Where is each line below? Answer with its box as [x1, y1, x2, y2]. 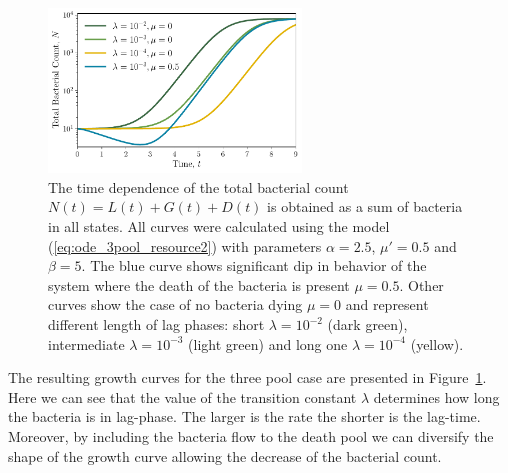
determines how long [373, 386, 500, 407]
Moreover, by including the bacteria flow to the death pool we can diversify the [8, 425, 494, 446]
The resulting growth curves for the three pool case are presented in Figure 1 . [8, 367, 487, 388]
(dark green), [327, 314, 408, 334]
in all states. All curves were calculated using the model [48, 216, 390, 237]
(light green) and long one [188, 333, 348, 354]
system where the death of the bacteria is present [48, 274, 350, 295]
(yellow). [410, 333, 464, 354]
